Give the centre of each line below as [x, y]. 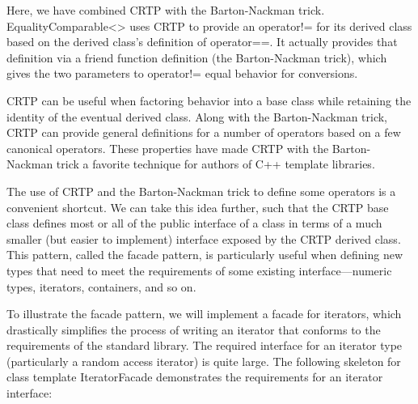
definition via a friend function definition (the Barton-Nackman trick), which [197, 57]
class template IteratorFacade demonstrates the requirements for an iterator [195, 377]
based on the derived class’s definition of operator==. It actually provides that [202, 42]
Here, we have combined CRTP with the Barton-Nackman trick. [166, 10]
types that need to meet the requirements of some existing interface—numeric [199, 270]
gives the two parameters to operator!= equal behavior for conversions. [182, 73]
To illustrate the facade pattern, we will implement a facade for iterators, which [204, 314]
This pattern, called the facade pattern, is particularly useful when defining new [205, 255]
